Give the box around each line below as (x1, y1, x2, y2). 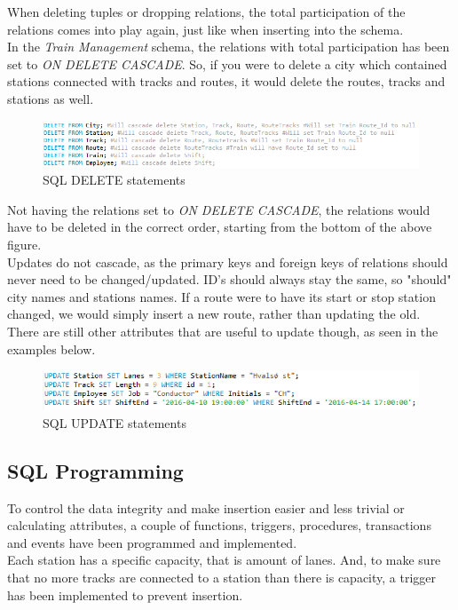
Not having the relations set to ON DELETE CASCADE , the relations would (7, 200, 430, 218)
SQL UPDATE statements (43, 413, 186, 432)
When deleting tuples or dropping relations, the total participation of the (7, 3, 406, 20)
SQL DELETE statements (43, 170, 186, 189)
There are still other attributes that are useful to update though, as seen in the (7, 321, 438, 340)
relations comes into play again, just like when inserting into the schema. (7, 20, 404, 38)
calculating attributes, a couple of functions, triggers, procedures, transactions (7, 516, 431, 535)
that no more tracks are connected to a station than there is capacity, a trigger (7, 567, 437, 586)
